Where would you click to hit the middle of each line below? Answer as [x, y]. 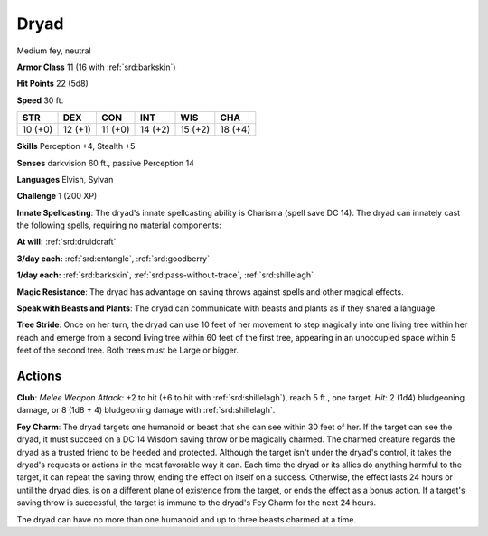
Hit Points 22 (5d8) [53, 84]
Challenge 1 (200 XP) [57, 196]
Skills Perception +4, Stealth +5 [76, 146]
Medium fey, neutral [54, 51]
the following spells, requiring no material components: [119, 225]
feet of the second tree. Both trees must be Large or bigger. [128, 350]
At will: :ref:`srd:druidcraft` [66, 242]
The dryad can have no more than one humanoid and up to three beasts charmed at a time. [187, 519]
